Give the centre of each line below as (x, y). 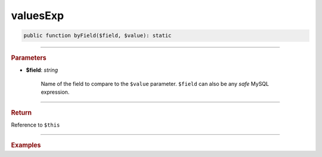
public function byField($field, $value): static (97, 36)
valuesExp (38, 16)
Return (21, 112)
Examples (26, 145)
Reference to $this (35, 125)
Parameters (29, 58)
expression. (55, 92)
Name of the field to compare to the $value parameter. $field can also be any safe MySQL (155, 84)
